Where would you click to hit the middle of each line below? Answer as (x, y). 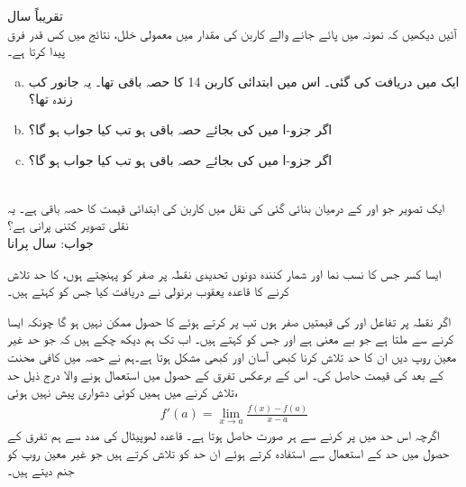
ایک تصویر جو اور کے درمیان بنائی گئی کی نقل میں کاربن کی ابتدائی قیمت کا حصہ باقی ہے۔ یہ (226, 207)
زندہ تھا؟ (50, 99)
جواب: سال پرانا (51, 242)
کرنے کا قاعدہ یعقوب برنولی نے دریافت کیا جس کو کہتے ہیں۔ (148, 291)
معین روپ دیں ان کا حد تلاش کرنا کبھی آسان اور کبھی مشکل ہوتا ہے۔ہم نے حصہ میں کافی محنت (232, 356)
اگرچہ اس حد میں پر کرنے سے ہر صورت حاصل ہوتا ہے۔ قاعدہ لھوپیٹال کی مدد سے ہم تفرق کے (224, 435)
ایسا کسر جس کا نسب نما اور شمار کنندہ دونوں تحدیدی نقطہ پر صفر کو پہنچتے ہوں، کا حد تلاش (224, 273)
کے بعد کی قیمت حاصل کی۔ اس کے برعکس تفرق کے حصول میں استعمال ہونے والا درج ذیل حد (225, 374)
